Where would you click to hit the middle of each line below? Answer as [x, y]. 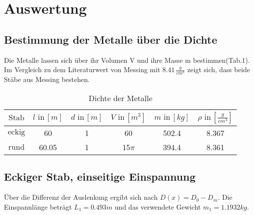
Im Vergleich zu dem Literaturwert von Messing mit [82, 69]
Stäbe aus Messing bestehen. [47, 79]
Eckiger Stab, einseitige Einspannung [100, 176]
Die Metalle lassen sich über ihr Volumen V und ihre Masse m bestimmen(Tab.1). [127, 60]
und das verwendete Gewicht [158, 206]
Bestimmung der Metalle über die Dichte [111, 39]
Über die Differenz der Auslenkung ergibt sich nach [81, 197]
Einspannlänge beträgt [38, 206]
